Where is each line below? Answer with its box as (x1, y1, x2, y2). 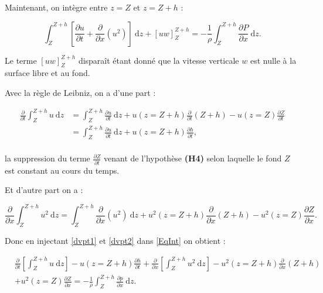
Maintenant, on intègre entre (5, 1, 108, 13)
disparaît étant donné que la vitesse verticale (78, 54, 239, 66)
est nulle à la (250, 54, 297, 66)
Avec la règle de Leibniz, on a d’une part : (5, 86, 156, 98)
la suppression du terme (5, 152, 90, 164)
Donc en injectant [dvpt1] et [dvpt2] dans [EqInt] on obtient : (5, 235, 226, 247)
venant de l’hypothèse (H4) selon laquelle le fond (103, 152, 282, 164)
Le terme (5, 54, 37, 66)
